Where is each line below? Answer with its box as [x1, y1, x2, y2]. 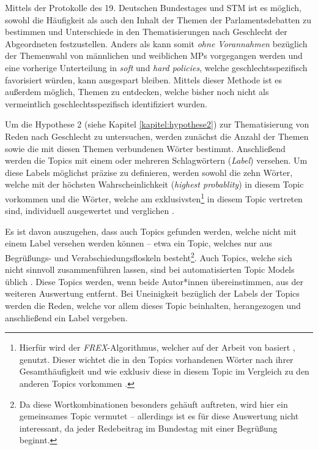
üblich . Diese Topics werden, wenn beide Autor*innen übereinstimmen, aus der [5, 275, 303, 288]
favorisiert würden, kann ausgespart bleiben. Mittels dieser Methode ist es [5, 73, 283, 86]
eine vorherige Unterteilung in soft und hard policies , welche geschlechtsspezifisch [5, 61, 308, 74]
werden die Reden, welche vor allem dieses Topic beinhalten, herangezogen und [5, 299, 301, 311]
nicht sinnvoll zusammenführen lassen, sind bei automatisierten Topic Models [5, 263, 295, 276]
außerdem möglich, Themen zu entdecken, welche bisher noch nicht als [5, 85, 269, 98]
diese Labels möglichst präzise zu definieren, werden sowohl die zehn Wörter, [5, 166, 293, 178]
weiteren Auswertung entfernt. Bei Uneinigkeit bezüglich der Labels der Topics [5, 287, 300, 300]
